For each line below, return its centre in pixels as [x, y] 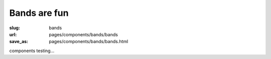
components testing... [32, 51]
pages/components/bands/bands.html [89, 42]
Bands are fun [39, 13]
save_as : [19, 42]
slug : [15, 28]
